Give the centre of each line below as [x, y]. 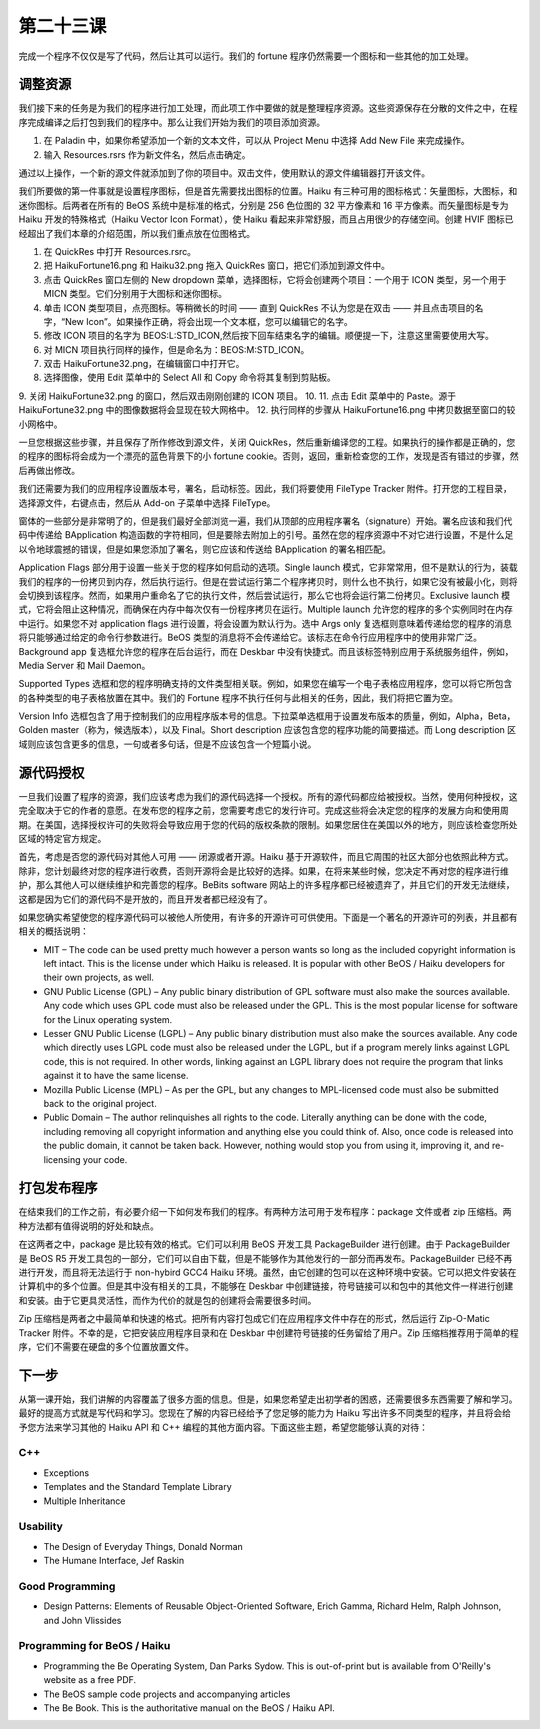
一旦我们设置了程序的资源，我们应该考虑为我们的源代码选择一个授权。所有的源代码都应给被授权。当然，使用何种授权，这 [268, 796]
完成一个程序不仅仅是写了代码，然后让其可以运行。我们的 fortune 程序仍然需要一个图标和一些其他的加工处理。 [246, 56]
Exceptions [66, 1472]
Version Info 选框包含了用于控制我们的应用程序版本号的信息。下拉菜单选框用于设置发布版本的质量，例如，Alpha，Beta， [267, 716]
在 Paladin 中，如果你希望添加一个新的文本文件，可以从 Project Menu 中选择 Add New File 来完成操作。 [256, 141]
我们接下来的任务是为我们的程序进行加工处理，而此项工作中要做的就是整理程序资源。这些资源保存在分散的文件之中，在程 [268, 108]
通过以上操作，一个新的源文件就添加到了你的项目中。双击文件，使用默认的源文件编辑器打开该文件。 [224, 173]
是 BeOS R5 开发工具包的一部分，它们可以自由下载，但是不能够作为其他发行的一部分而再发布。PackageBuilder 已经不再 [265, 1258]
